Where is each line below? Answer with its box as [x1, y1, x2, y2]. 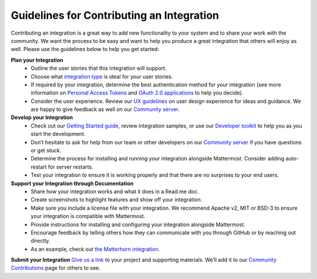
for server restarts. [48, 163, 93, 170]
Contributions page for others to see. [11, 264, 101, 271]
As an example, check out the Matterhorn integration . [31, 246, 160, 253]
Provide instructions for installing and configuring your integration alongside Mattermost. [31, 221, 246, 228]
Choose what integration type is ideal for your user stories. [31, 73, 173, 80]
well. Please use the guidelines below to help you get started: [11, 46, 160, 53]
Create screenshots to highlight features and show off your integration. [31, 196, 203, 203]
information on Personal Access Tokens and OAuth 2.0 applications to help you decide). [31, 89, 244, 96]
